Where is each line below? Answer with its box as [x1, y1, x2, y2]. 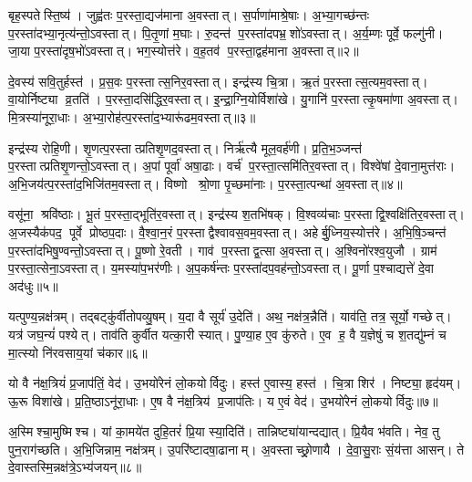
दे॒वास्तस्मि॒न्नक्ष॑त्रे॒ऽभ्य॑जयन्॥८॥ [8, 457, 142, 477]
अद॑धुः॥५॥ [8, 276, 58, 295]
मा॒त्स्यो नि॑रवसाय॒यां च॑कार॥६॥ [8, 342, 148, 361]
